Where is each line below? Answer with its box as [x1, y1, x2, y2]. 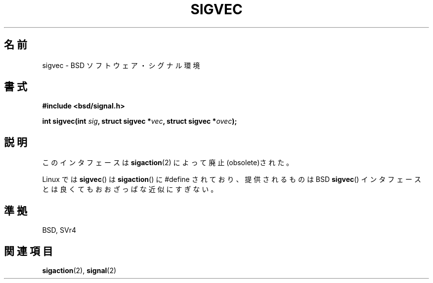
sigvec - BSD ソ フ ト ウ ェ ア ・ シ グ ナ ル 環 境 [42, 61, 200, 70]
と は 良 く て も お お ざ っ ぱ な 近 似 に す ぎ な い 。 [42, 185, 218, 194]
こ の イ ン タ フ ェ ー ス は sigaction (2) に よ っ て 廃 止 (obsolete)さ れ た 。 [42, 158, 294, 167]
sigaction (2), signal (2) [42, 266, 117, 275]
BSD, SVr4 [42, 226, 76, 235]
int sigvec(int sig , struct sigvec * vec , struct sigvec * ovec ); [42, 117, 237, 126]
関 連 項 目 [4, 245, 53, 257]
